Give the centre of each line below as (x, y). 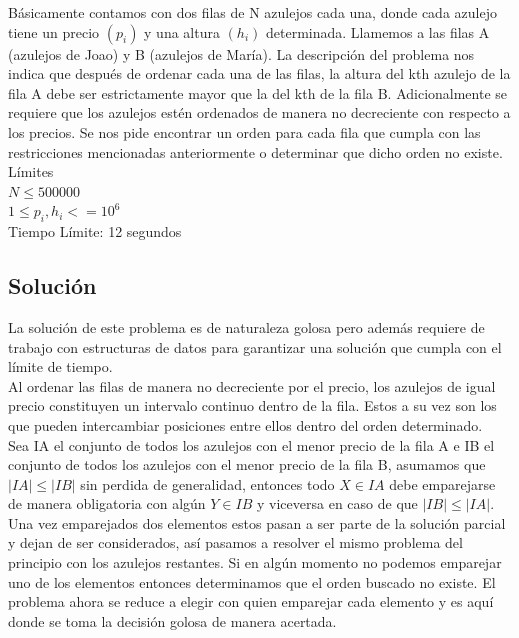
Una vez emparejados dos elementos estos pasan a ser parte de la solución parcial (257, 522)
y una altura (182, 31)
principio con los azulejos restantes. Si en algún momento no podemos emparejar (255, 562)
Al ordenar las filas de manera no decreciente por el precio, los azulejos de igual (252, 385)
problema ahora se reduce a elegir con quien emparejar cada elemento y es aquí (251, 601)
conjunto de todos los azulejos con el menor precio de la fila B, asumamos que (247, 464)
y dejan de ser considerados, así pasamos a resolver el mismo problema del (235, 542)
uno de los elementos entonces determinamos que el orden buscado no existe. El (252, 581)
